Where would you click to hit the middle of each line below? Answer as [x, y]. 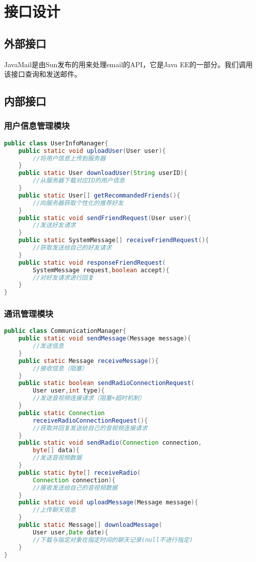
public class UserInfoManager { [56, 143]
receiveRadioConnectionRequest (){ [90, 420]
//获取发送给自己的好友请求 [72, 248]
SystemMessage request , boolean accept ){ [101, 270]
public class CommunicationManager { [65, 331]
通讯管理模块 [29, 314]
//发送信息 [48, 346]
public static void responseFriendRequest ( [92, 262]
